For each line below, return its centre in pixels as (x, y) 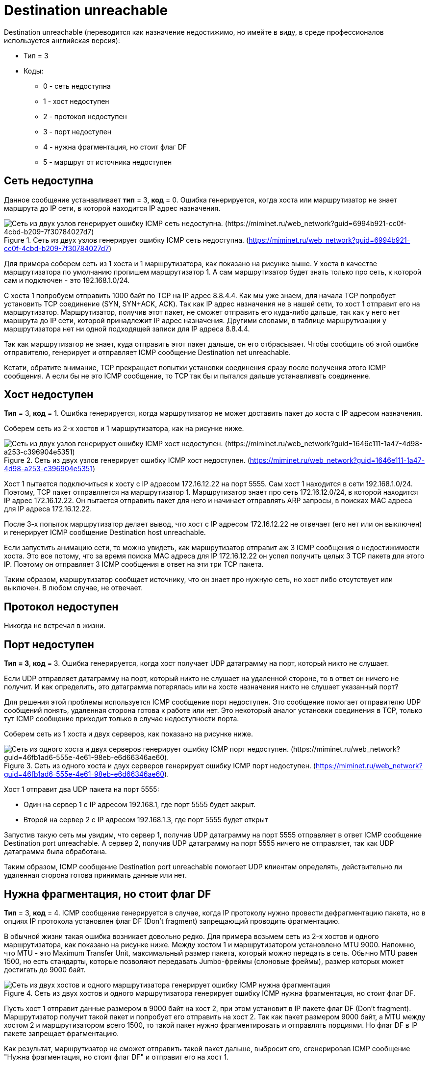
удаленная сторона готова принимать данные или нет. (95, 875)
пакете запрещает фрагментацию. (62, 1033)
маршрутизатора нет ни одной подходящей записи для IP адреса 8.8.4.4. (127, 329)
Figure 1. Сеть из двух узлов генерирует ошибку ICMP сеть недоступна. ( (126, 240)
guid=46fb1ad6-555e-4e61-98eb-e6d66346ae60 (84, 774)
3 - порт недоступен (77, 131)
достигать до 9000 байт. (45, 969)
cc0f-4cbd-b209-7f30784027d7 (57, 248)
